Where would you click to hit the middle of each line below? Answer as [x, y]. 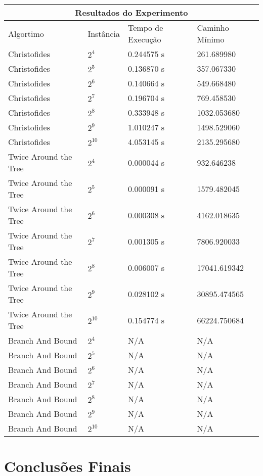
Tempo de [146, 28]
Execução [145, 39]
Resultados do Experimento [131, 12]
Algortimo [26, 33]
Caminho [213, 28]
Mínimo [211, 39]
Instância [104, 33]
